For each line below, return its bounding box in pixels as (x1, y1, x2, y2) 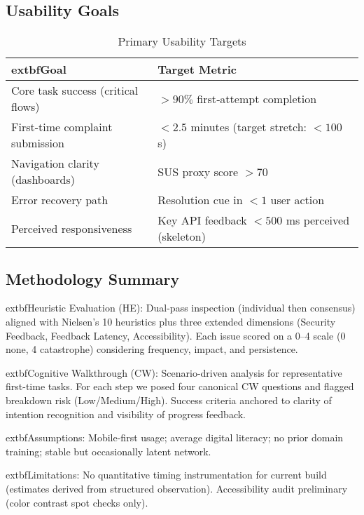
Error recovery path (11, 192, 108, 208)
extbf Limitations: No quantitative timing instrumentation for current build (6, 467, 327, 482)
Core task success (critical (11, 82, 139, 99)
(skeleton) (157, 228, 206, 245)
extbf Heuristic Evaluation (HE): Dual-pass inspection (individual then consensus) (6, 300, 356, 315)
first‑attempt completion (197, 90, 317, 107)
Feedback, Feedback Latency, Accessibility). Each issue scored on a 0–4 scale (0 (6, 328, 346, 342)
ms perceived (286, 212, 350, 229)
